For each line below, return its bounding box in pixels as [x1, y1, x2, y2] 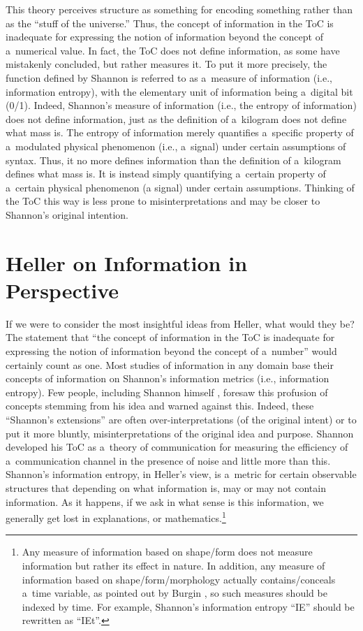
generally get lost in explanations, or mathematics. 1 [6, 509, 226, 525]
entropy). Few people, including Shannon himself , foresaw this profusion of [6, 384, 328, 399]
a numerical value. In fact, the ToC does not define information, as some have [6, 43, 340, 57]
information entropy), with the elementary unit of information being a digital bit [6, 84, 353, 99]
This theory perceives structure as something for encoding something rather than [6, 2, 353, 16]
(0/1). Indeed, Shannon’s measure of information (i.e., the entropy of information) [6, 98, 357, 113]
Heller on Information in [6, 248, 248, 277]
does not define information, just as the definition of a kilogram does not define [6, 111, 347, 126]
